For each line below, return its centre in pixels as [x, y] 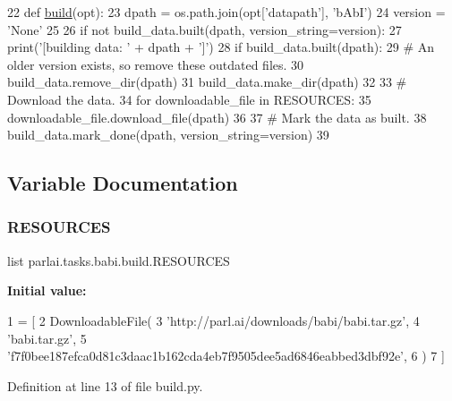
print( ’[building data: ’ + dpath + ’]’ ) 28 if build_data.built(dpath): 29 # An [221, 47]
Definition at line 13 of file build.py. [105, 385]
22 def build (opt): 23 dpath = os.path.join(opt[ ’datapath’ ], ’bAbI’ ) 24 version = [226, 12]
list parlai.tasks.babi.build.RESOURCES [119, 260]
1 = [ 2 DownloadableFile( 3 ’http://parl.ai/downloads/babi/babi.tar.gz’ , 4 [213, 320]
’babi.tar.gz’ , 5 [47, 338]
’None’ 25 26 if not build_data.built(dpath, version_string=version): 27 [205, 29]
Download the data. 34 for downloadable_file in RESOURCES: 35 [189, 99]
